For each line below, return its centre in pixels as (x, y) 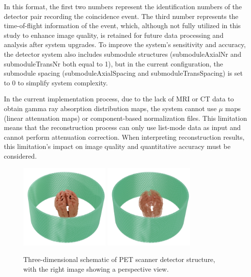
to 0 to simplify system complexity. (56, 82)
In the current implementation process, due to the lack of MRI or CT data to (119, 99)
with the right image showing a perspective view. (96, 269)
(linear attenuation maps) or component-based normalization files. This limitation (125, 118)
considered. (20, 155)
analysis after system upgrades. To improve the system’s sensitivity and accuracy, (125, 44)
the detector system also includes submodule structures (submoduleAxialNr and (123, 54)
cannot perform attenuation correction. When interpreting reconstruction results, (124, 137)
